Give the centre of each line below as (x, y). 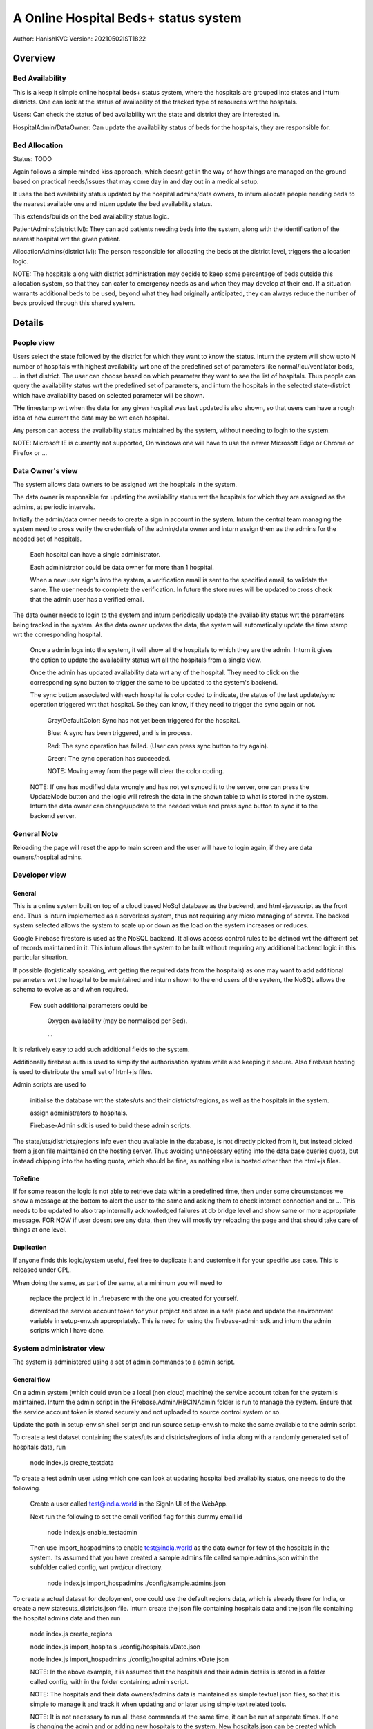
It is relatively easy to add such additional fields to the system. (101, 1050)
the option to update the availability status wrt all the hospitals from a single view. (146, 660)
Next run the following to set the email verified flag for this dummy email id (136, 1516)
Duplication (30, 1248)
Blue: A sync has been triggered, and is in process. (120, 733)
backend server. (53, 815)
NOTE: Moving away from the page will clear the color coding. (136, 771)
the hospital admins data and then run (67, 1618)
